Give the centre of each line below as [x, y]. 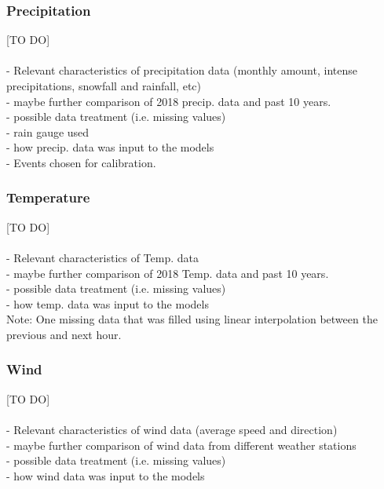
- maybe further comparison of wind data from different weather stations [181, 445]
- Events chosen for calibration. [81, 162]
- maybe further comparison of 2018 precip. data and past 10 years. [169, 101]
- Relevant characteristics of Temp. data [102, 257]
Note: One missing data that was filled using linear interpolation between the [192, 319]
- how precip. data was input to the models [110, 147]
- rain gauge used [48, 131]
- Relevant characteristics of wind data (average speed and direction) [172, 429]
